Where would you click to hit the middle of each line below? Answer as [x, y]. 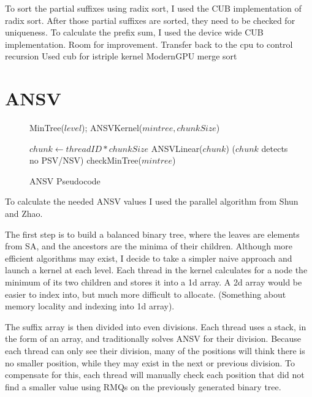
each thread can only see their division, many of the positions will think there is [155, 350]
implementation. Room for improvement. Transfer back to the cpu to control [149, 44]
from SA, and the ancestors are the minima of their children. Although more [149, 246]
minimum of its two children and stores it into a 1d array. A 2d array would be [154, 282]
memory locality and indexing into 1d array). [90, 306]
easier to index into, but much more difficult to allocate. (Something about [146, 294]
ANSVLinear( [177, 148]
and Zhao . [24, 214]
